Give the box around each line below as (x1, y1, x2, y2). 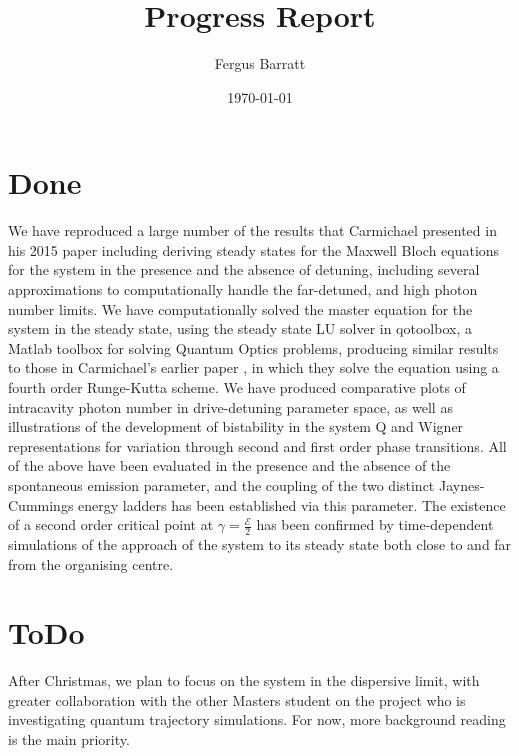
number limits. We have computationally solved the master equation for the (8, 298, 473, 319)
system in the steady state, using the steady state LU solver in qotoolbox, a (8, 318, 472, 339)
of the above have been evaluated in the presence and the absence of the (8, 455, 451, 476)
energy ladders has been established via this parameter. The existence (78, 494, 506, 515)
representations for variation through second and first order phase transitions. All (8, 435, 507, 456)
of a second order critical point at (8, 514, 214, 535)
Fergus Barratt (214, 53, 306, 74)
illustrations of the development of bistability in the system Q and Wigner (8, 416, 464, 437)
